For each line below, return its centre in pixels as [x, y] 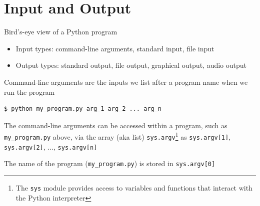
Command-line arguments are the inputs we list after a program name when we [126, 82]
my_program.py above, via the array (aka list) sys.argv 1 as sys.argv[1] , [117, 136]
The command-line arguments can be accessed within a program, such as [116, 125]
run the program [29, 92]
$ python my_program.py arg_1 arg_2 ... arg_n [83, 109]
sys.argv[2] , [25, 146]
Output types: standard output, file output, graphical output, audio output [131, 65]
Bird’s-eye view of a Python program [61, 32]
